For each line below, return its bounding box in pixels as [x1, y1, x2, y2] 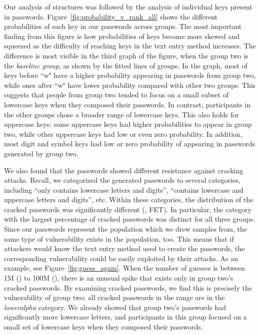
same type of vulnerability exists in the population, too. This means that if [4, 233, 234, 244]
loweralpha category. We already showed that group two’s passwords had [4, 302, 226, 312]
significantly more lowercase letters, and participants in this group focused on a [4, 312, 247, 322]
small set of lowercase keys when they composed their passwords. [4, 322, 203, 332]
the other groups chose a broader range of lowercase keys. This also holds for [4, 109, 239, 119]
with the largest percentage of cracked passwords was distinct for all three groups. [4, 214, 255, 224]
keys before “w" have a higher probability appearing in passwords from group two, [4, 70, 256, 80]
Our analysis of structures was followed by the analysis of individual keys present [4, 1, 252, 11]
